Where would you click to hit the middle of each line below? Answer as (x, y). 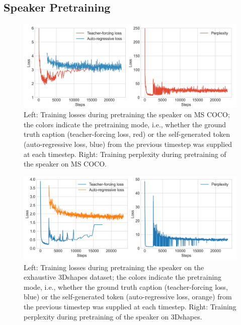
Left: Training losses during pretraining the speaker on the (114, 267)
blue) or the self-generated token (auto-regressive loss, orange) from (128, 297)
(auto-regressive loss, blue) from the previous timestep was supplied (128, 144)
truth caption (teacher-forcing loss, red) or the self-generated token (127, 134)
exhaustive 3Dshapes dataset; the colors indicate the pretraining (123, 277)
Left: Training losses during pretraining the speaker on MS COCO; (127, 114)
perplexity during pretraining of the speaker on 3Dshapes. (113, 316)
